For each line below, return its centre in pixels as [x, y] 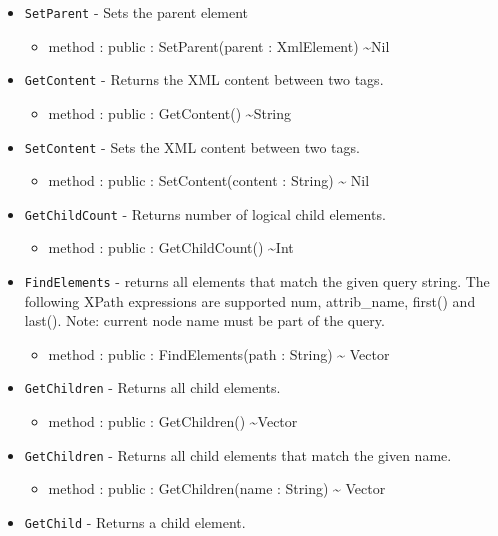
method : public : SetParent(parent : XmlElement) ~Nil [219, 45]
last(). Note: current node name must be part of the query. [204, 320]
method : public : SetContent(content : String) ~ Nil [209, 180]
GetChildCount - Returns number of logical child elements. [205, 213]
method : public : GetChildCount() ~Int [171, 247]
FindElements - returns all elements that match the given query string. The [257, 281]
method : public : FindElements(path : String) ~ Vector [219, 353]
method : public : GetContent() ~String [170, 112]
